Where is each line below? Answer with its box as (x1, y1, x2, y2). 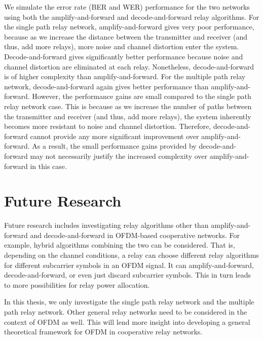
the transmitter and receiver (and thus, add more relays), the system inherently (4, 111, 251, 121)
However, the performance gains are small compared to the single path (32, 91, 251, 101)
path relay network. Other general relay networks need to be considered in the (4, 306, 247, 317)
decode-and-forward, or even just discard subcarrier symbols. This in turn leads (4, 269, 251, 280)
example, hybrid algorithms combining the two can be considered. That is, (4, 240, 235, 250)
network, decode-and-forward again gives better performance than (4, 81, 209, 91)
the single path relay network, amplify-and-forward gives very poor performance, (4, 21, 254, 32)
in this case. (30, 160, 67, 171)
